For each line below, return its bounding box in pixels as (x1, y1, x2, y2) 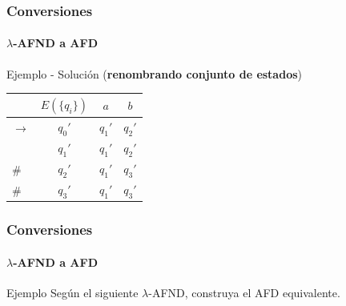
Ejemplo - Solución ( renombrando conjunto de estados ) (6, 65, 303, 82)
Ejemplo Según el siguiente (6, 284, 139, 301)
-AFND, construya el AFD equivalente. (148, 284, 340, 301)
